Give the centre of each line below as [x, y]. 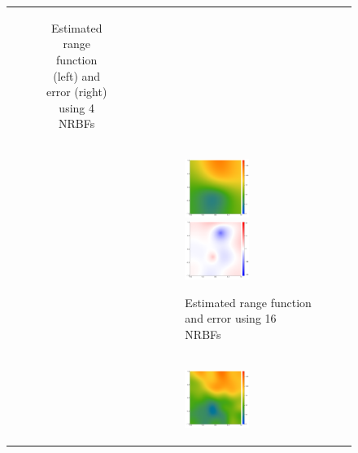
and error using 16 [231, 318]
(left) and [77, 75]
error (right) [76, 92]
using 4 [76, 107]
